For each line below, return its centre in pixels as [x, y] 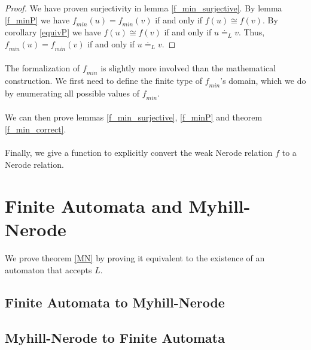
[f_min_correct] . [36, 129]
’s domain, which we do [263, 81]
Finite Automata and [94, 205]
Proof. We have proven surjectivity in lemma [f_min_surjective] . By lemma [144, 8]
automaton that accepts [48, 270]
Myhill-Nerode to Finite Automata [115, 337]
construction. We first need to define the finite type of [104, 81]
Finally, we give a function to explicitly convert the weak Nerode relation [139, 153]
